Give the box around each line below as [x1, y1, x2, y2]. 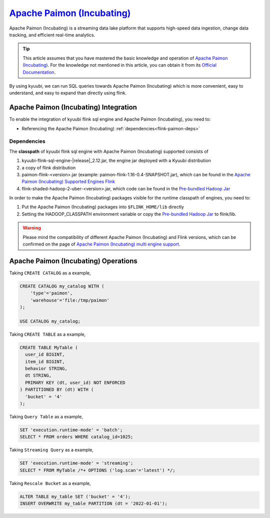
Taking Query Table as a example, [9, 413, 83, 419]
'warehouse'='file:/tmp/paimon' [30, 297, 110, 303]
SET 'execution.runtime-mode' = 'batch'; [19, 427, 123, 433]
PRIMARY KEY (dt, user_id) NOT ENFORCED [25, 380, 125, 385]
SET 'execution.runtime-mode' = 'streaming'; [19, 460, 133, 466]
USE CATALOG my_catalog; [19, 318, 81, 324]
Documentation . [22, 69, 56, 75]
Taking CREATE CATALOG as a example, [9, 270, 91, 276]
